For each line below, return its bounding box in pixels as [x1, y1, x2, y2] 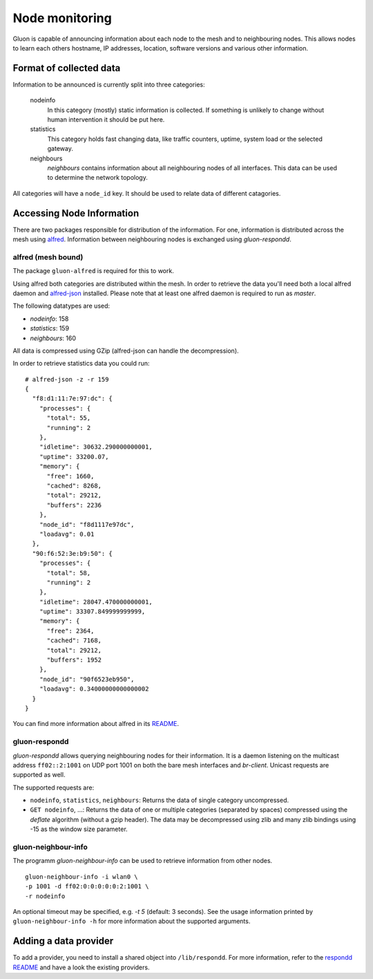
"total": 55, [46, 414, 91, 422]
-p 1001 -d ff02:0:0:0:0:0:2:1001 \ [25, 882, 149, 891]
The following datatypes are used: [12, 301, 111, 310]
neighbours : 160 [30, 334, 76, 342]
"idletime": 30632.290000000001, [39, 443, 153, 451]
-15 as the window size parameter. [30, 825, 128, 833]
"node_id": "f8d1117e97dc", [39, 521, 135, 528]
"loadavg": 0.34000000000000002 [39, 685, 149, 693]
